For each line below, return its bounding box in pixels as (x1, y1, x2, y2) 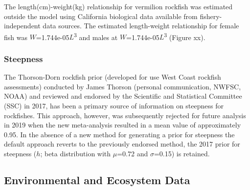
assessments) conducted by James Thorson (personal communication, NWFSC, (4, 81, 241, 91)
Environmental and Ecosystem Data (4, 172, 190, 187)
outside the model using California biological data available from (4, 11, 198, 21)
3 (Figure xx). (164, 30, 205, 42)
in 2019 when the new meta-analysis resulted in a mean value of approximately (4, 120, 241, 130)
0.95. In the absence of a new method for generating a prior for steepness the (4, 129, 235, 139)
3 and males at (74, 30, 118, 42)
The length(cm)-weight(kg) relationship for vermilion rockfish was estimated (4, 1, 233, 11)
